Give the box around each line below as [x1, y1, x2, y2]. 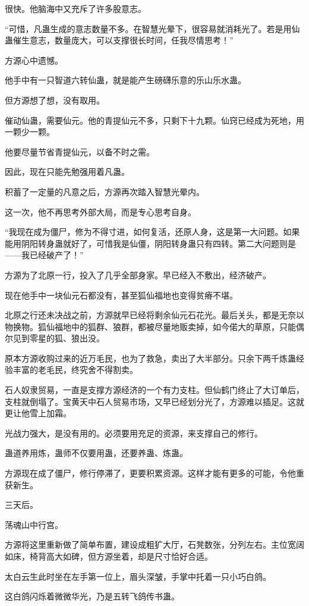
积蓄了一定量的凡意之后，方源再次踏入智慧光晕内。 [5, 185, 204, 197]
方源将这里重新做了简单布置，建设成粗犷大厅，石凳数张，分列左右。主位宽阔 [5, 538, 304, 551]
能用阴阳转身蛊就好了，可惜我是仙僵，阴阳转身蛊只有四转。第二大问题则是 [5, 237, 296, 249]
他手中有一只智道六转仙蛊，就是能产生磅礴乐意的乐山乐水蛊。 [5, 74, 246, 86]
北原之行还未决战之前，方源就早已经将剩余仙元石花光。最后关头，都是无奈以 [5, 309, 304, 321]
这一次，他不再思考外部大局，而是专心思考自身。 [5, 205, 196, 218]
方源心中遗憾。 [5, 54, 63, 66]
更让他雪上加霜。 [5, 407, 71, 419]
